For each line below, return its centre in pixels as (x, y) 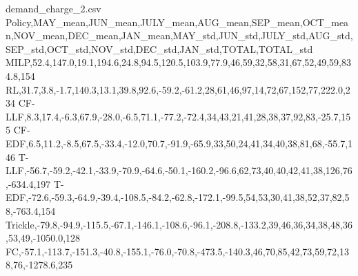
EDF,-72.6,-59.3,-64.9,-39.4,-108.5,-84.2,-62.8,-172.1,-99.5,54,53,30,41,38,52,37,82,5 (178, 197)
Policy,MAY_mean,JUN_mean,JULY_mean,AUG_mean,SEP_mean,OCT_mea (177, 22)
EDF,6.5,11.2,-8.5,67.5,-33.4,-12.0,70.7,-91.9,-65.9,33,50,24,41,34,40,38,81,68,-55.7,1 (179, 143)
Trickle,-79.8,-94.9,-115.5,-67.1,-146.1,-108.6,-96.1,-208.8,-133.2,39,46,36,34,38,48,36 (179, 224)
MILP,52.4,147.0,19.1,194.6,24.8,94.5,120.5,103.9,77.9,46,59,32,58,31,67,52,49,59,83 (178, 62)
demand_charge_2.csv (53, 8)
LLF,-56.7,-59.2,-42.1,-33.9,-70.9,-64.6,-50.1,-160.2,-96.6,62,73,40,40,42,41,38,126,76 (179, 170)
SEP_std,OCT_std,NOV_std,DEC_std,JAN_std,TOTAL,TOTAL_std (159, 49)
